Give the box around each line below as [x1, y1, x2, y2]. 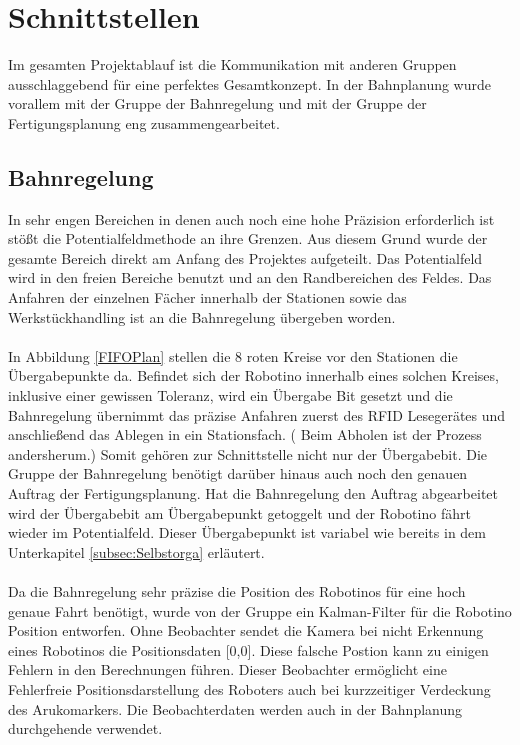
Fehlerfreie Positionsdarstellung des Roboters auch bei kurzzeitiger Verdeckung [8, 678, 491, 699]
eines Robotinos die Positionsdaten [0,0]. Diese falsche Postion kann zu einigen [8, 639, 489, 660]
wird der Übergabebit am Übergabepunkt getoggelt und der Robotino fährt [8, 502, 471, 523]
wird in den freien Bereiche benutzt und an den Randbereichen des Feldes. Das [8, 267, 492, 288]
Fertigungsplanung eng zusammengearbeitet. [8, 112, 280, 133]
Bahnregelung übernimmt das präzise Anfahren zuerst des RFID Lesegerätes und [8, 404, 506, 425]
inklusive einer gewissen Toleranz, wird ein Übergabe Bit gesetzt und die [8, 385, 453, 406]
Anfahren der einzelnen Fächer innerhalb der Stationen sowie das [8, 287, 407, 308]
